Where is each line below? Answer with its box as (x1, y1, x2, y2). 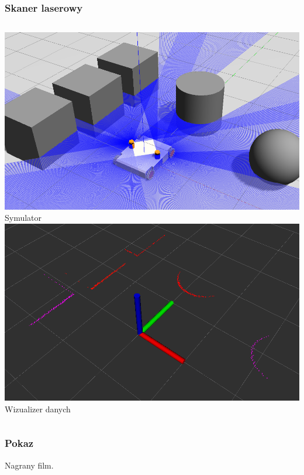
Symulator (5, 211, 42, 224)
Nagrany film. (5, 459, 54, 471)
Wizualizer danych (5, 402, 71, 415)
